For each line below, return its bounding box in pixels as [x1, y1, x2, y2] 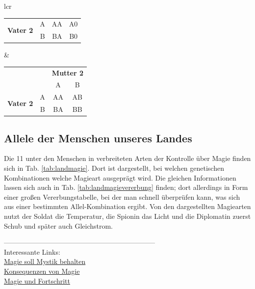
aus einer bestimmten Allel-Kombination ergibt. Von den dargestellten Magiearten [4, 201, 251, 211]
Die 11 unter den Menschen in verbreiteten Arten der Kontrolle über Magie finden [4, 153, 251, 163]
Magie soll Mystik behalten [4, 256, 86, 266]
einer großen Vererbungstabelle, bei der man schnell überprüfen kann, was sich [4, 191, 240, 202]
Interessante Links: [4, 246, 60, 257]
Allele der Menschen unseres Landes [4, 130, 192, 145]
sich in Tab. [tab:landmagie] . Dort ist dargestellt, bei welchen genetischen [4, 163, 224, 173]
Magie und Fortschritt [4, 275, 70, 286]
